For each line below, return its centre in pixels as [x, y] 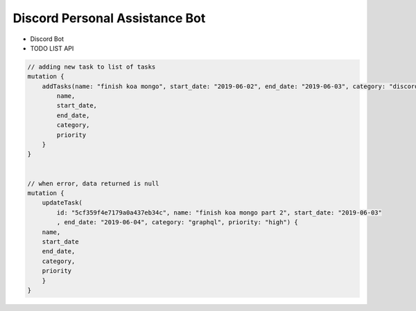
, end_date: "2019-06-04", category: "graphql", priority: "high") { [177, 222]
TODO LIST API [52, 48]
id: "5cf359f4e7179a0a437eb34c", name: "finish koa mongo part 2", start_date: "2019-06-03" [219, 212]
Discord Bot [47, 39]
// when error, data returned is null [93, 183]
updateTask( [62, 203]
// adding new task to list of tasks [92, 67]
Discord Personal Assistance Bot [109, 18]
